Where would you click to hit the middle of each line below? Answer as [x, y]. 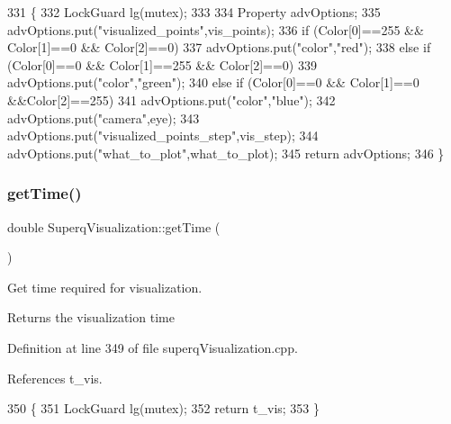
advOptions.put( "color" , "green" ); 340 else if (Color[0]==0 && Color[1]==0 [213, 82]
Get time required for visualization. [105, 287]
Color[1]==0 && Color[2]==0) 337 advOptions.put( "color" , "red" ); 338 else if [219, 47]
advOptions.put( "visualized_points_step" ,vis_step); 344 [163, 135]
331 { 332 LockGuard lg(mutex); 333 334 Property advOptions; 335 [194, 12]
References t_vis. [55, 378]
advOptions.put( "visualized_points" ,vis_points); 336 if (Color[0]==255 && [216, 29]
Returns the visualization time [91, 317]
